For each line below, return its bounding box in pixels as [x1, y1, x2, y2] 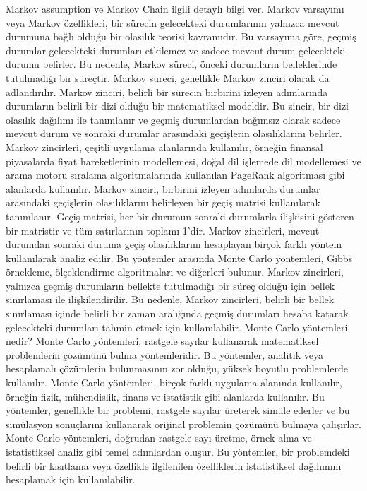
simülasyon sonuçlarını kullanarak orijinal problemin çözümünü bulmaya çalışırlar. [6, 416, 361, 431]
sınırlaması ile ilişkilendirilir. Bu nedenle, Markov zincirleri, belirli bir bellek [6, 292, 335, 307]
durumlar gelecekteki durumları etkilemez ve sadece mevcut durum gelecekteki [6, 42, 346, 57]
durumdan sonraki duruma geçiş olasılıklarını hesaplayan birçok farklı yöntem [6, 237, 342, 252]
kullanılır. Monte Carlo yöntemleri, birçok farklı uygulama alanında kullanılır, [6, 375, 342, 390]
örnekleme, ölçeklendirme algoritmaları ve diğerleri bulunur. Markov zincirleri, [6, 264, 344, 279]
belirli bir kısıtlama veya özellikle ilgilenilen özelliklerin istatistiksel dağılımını [6, 458, 342, 473]
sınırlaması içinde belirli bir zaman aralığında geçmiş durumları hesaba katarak [6, 306, 349, 321]
